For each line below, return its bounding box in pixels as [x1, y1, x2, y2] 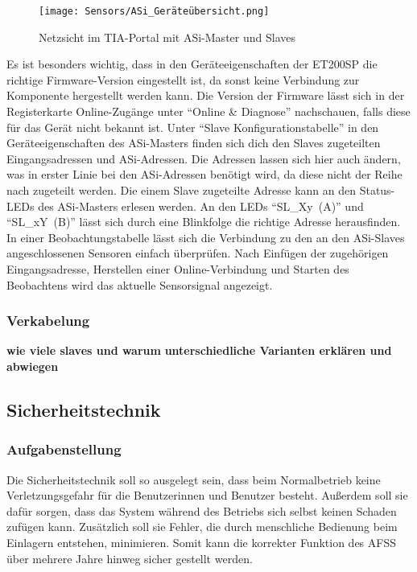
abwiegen [6, 357, 59, 374]
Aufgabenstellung [6, 439, 122, 459]
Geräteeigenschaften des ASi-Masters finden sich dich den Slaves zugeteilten [6, 134, 381, 151]
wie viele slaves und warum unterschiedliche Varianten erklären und [6, 342, 392, 359]
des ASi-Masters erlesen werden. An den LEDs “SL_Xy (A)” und [38, 197, 364, 214]
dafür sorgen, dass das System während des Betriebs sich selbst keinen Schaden [6, 502, 397, 519]
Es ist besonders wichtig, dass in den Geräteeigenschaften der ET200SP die [6, 56, 378, 72]
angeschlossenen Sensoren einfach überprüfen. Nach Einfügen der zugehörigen [6, 245, 389, 261]
